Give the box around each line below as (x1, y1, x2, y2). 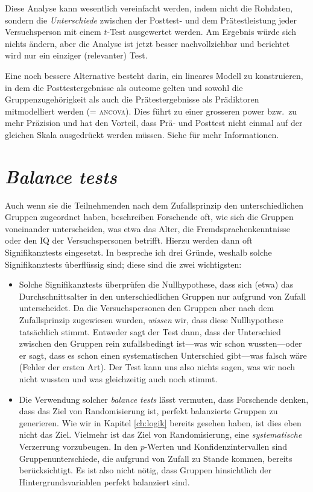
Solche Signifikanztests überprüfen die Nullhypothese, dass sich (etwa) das (19, 278, 294, 291)
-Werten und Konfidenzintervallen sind (144, 440, 287, 452)
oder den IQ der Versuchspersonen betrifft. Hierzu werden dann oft (5, 234, 253, 247)
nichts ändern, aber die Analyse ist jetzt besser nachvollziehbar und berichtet (5, 37, 290, 49)
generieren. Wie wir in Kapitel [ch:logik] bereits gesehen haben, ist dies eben (19, 416, 302, 429)
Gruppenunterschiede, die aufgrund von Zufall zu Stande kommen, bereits (19, 452, 292, 464)
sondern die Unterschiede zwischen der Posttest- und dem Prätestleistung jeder (5, 13, 297, 26)
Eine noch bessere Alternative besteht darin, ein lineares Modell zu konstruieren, (5, 69, 303, 81)
